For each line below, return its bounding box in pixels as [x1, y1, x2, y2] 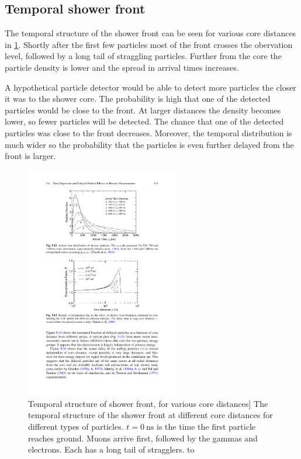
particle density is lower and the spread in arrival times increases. [5, 61, 239, 73]
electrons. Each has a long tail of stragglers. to [28, 443, 195, 455]
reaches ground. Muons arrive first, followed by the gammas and [28, 432, 258, 444]
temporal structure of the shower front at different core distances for [28, 409, 273, 421]
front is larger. [5, 150, 56, 162]
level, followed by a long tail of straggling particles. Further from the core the [5, 50, 282, 62]
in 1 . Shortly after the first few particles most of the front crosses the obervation [5, 38, 293, 50]
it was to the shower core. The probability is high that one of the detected [5, 92, 271, 105]
